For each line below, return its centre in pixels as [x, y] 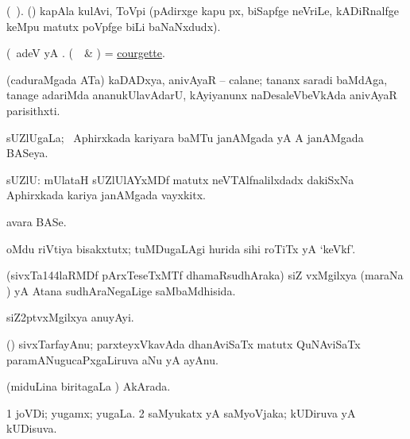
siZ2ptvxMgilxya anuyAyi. [70, 317]
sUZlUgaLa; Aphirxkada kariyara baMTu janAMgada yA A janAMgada [185, 137]
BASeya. [27, 153]
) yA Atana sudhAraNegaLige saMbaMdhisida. [121, 290]
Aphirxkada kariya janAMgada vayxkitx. [106, 195]
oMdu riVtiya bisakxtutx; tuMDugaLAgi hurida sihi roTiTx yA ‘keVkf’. [181, 248]
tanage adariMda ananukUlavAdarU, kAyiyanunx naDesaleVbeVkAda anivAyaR [202, 95]
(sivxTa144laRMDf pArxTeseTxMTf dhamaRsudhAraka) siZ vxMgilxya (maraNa [205, 275]
